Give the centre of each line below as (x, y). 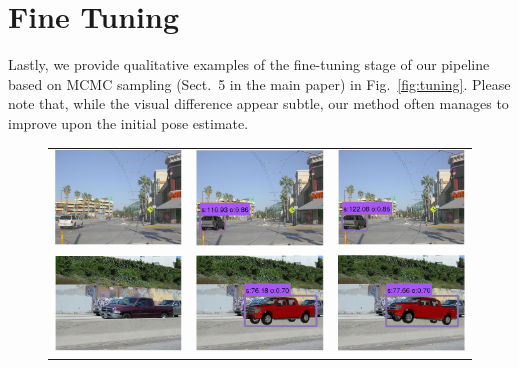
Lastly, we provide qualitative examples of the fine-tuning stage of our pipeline (249, 64)
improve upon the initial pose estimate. (128, 122)
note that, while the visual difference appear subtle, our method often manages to (258, 103)
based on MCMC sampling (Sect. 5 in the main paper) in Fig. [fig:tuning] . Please (259, 83)
